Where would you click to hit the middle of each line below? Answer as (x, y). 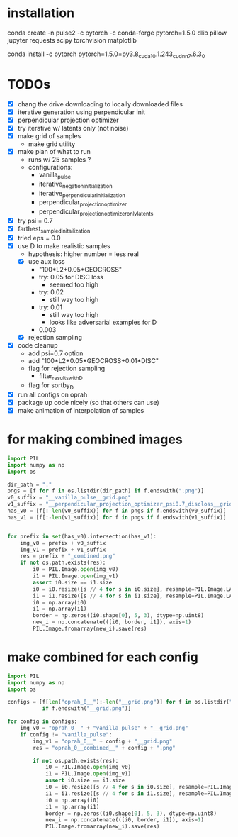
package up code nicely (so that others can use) (88, 402)
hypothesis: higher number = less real (84, 254)
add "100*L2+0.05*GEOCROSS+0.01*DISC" (93, 361)
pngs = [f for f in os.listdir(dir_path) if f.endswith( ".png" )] (106, 491)
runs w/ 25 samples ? (59, 160)
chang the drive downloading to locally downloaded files (100, 104)
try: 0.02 (51, 292)
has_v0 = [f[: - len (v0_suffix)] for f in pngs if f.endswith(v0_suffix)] (117, 511)
